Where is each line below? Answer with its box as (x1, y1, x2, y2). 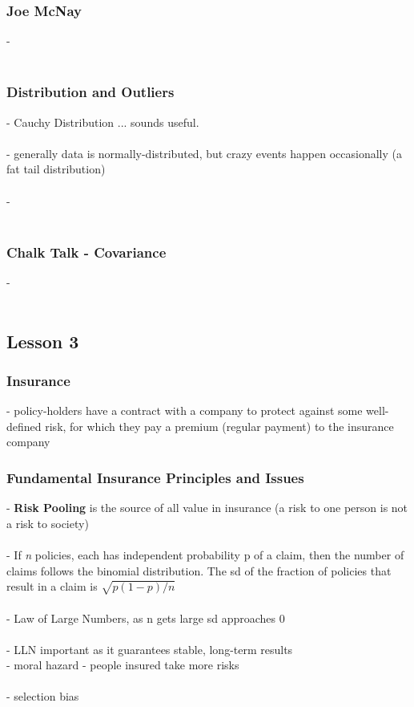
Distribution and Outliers (6, 82, 175, 102)
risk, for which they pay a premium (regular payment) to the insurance (45, 417, 394, 434)
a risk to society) (6, 514, 89, 531)
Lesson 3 (6, 328, 79, 353)
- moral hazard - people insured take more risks (6, 656, 239, 673)
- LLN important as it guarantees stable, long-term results (6, 640, 293, 657)
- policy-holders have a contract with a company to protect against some (6, 402, 363, 419)
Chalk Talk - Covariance (6, 242, 167, 262)
